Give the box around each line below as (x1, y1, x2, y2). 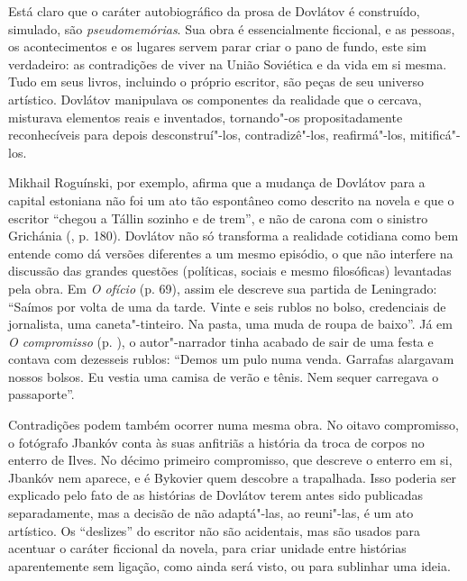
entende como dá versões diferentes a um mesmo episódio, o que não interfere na (8, 243, 453, 262)
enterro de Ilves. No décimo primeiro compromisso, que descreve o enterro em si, (8, 450, 453, 469)
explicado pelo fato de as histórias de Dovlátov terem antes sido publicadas (8, 486, 423, 504)
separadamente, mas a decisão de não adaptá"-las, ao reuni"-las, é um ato (8, 504, 414, 522)
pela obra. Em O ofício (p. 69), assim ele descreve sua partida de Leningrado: (8, 278, 437, 297)
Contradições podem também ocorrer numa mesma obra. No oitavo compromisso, (8, 415, 459, 434)
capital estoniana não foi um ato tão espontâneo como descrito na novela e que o (8, 190, 454, 209)
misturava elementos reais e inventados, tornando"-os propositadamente (8, 107, 403, 126)
